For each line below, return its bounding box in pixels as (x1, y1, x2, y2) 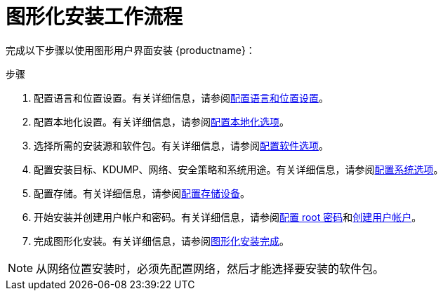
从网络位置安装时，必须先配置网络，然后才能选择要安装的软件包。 (36, 261, 385, 276)
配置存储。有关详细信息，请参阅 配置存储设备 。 (34, 187, 250, 199)
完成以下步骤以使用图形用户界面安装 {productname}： (6, 43, 256, 56)
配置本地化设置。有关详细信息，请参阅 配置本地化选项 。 (34, 115, 289, 128)
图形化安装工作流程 (6, 5, 183, 29)
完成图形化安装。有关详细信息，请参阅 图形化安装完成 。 (34, 234, 289, 247)
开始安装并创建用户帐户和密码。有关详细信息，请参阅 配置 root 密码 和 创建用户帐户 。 (34, 210, 422, 223)
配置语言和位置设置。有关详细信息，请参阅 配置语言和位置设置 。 (34, 91, 329, 104)
